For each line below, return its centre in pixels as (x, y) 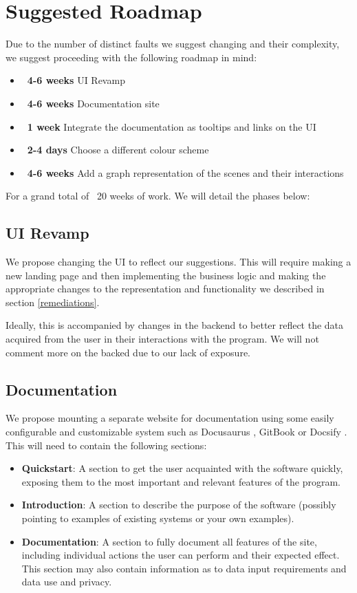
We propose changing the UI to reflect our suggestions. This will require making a (178, 262)
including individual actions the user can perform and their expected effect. (181, 555)
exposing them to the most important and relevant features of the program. (181, 481)
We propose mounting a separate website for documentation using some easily (170, 418)
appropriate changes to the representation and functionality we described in (165, 289)
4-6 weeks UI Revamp (76, 80)
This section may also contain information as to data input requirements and (184, 568)
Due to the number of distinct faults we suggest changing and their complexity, (173, 44)
